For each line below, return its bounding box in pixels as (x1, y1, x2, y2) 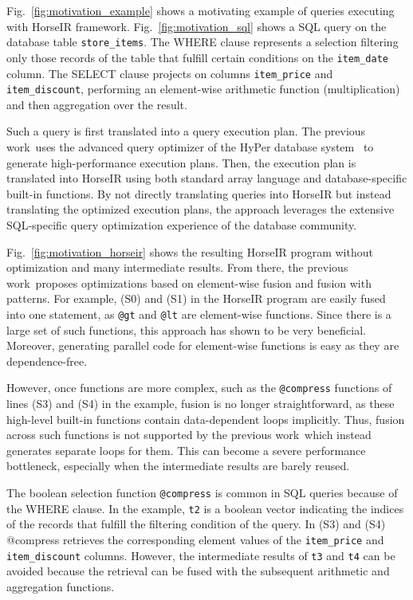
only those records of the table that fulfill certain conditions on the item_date (6, 49, 388, 65)
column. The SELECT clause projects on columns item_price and (6, 65, 333, 81)
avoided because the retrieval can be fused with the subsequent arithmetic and (6, 563, 390, 579)
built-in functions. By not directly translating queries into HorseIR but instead (6, 185, 391, 202)
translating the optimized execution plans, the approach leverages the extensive (6, 201, 395, 218)
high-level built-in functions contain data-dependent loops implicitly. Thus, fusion (6, 410, 405, 427)
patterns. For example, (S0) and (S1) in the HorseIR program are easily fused (6, 290, 386, 307)
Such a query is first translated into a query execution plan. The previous (6, 123, 366, 139)
